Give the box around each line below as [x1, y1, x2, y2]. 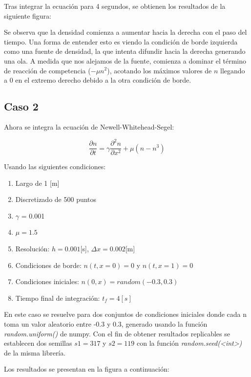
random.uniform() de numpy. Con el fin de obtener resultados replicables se [4, 328, 230, 338]
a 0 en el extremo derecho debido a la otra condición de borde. [4, 75, 191, 85]
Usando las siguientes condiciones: [4, 161, 106, 172]
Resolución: [15, 244, 50, 254]
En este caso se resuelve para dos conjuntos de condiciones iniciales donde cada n [4, 309, 247, 319]
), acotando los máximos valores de [107, 65, 212, 75]
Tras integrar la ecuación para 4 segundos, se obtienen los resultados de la [4, 1, 226, 11]
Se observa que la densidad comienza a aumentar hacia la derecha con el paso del [4, 27, 247, 37]
